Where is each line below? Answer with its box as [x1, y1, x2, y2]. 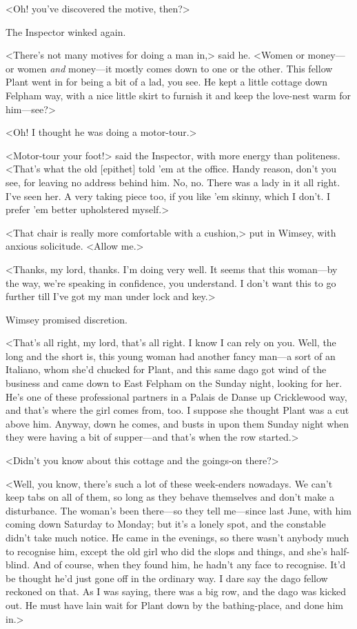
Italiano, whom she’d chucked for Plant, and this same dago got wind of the [6, 362, 327, 377]
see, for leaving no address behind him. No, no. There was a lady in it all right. [6, 174, 340, 189]
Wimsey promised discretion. [6, 312, 127, 326]
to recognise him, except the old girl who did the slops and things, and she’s [6, 543, 327, 558]
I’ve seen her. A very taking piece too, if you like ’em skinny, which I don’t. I [6, 188, 331, 203]
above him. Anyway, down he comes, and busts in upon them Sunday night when [6, 416, 349, 430]
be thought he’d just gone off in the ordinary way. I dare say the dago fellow [6, 570, 328, 585]
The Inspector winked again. [6, 24, 126, 39]
